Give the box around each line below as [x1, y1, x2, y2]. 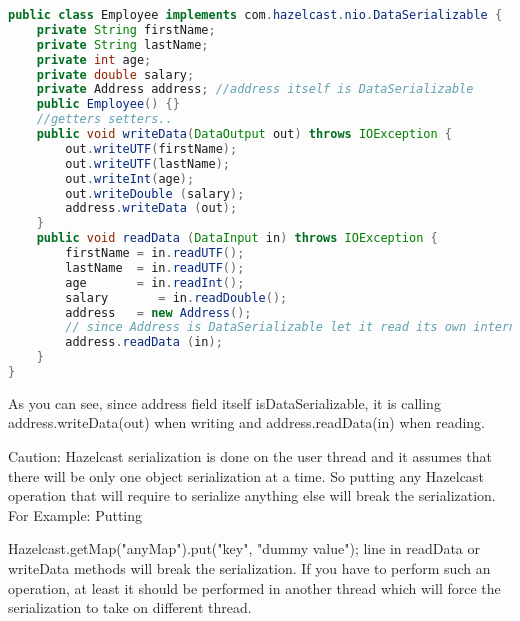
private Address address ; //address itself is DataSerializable [36, 82, 474, 97]
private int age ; [36, 52, 152, 67]
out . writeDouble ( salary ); [65, 186, 245, 201]
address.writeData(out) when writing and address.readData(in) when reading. [8, 412, 485, 433]
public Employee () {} [36, 97, 180, 112]
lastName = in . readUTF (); [65, 260, 245, 275]
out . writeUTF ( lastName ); [65, 156, 230, 171]
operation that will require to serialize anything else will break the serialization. [8, 485, 496, 506]
